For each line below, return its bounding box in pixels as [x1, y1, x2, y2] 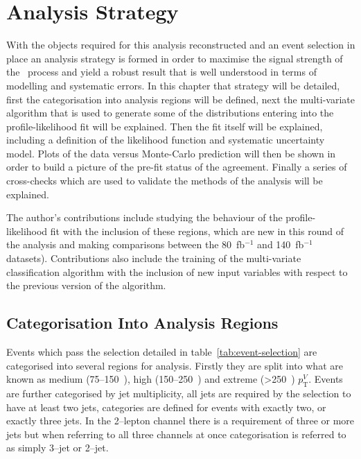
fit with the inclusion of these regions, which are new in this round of [50, 223, 344, 238]
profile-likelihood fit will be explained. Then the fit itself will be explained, [6, 119, 323, 133]
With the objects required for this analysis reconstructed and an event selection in [6, 37, 355, 52]
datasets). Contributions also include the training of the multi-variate [6, 251, 301, 266]
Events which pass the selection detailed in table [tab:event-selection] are [6, 345, 317, 359]
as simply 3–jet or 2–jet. [6, 440, 109, 455]
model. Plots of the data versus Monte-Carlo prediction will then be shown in [6, 146, 336, 160]
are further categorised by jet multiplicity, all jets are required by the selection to [6, 386, 351, 400]
